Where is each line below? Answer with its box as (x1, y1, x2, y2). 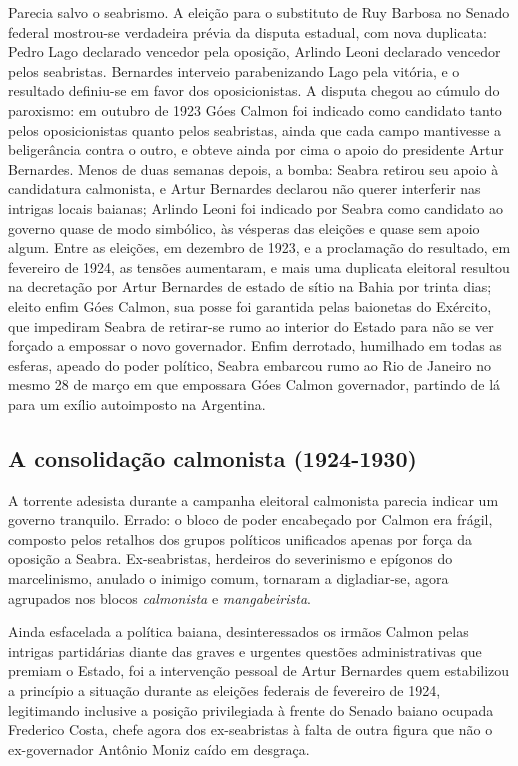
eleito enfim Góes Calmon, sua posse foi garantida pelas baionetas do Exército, (8, 295, 492, 316)
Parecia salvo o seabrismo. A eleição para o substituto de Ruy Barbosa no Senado (8, 2, 510, 22)
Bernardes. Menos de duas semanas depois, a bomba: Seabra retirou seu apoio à (8, 158, 499, 179)
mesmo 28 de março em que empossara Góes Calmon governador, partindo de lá (8, 374, 501, 395)
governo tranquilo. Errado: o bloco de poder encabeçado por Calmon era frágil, (8, 509, 493, 530)
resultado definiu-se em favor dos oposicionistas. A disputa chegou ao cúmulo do (8, 80, 500, 101)
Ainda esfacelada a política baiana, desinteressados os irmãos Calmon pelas (8, 621, 469, 642)
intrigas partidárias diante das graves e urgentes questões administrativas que (8, 640, 482, 661)
